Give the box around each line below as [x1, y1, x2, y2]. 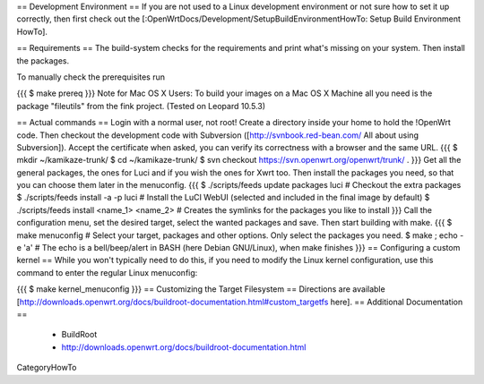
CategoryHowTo [16, 363, 77, 373]
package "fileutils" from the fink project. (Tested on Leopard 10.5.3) [16, 100, 266, 111]
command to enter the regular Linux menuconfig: [16, 267, 198, 277]
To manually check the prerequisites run [16, 72, 166, 82]
